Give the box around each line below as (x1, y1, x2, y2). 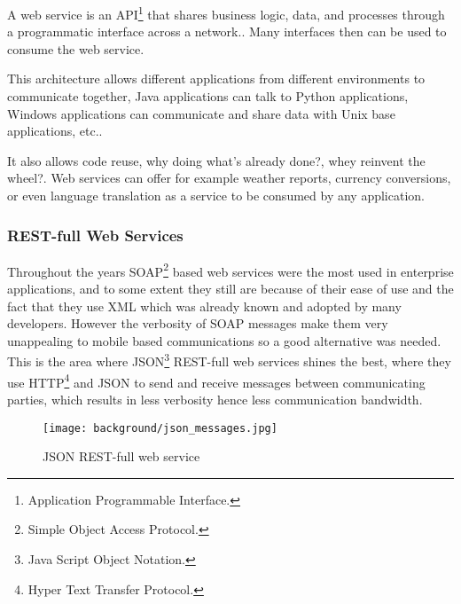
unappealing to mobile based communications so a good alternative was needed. (7, 331, 441, 349)
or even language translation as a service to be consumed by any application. (7, 186, 425, 204)
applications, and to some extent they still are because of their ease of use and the (7, 279, 454, 298)
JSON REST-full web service (43, 447, 200, 466)
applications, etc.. (7, 122, 103, 140)
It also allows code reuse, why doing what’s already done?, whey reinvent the (7, 151, 426, 169)
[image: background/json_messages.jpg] (43, 421, 277, 435)
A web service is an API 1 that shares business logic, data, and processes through (7, 3, 445, 23)
